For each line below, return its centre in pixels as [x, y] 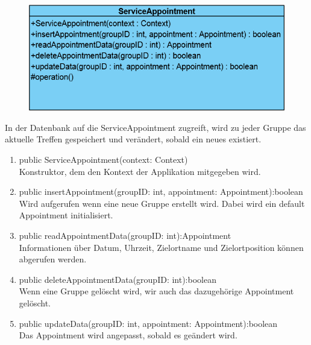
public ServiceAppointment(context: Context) [103, 159]
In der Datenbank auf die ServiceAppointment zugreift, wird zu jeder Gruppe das [155, 127]
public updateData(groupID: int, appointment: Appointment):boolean [148, 323]
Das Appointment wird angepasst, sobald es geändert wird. [128, 335]
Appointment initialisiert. [66, 215]
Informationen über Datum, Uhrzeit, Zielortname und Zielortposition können [161, 247]
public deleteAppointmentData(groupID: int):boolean [118, 279]
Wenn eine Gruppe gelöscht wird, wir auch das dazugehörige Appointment [156, 291]
